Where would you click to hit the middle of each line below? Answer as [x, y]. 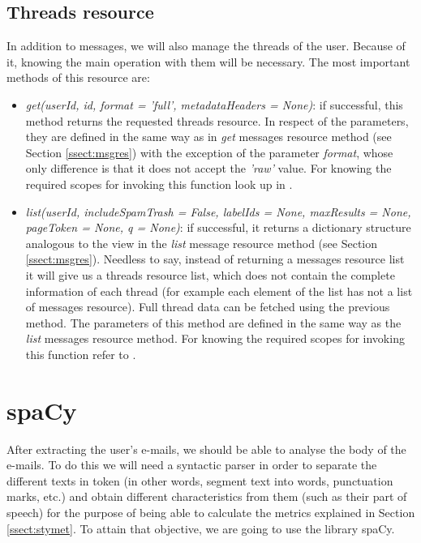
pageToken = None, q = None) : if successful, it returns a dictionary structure [218, 227]
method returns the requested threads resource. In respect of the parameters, [217, 120]
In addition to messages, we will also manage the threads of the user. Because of [206, 46]
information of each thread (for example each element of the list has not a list [219, 291]
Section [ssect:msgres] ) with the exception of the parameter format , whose [209, 152]
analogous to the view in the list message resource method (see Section [202, 243]
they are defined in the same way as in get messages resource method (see [208, 137]
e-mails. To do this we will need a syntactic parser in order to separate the [192, 465]
